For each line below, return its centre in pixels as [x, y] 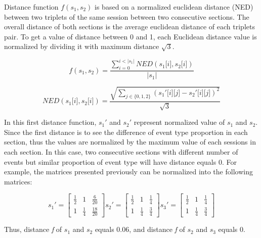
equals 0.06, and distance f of [140, 229]
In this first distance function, [50, 122]
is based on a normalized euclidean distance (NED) [174, 7]
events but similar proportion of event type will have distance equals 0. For [120, 161]
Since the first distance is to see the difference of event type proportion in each [126, 132]
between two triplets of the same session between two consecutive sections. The [127, 16]
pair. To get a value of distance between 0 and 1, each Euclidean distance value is [130, 36]
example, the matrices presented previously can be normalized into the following [128, 172]
